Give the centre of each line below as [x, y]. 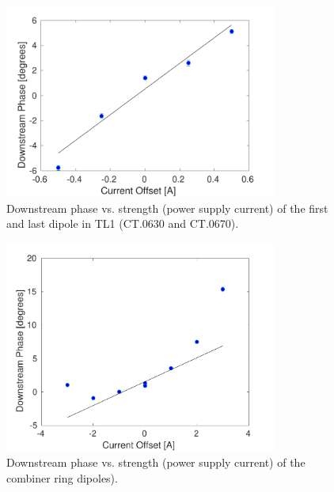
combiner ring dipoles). [62, 477]
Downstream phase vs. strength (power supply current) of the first [167, 208]
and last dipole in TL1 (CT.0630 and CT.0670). [123, 223]
